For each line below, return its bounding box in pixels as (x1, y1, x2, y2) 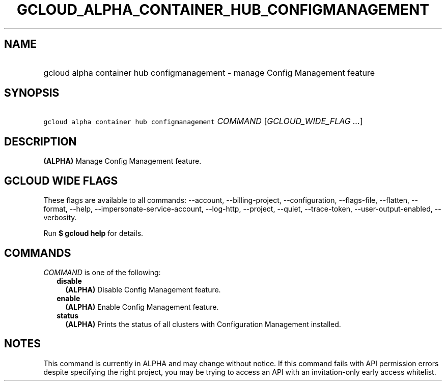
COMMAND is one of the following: (43, 268, 161, 277)
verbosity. (43, 213, 77, 222)
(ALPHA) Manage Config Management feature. (43, 157, 202, 166)
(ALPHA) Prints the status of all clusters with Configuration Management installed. (65, 319, 341, 329)
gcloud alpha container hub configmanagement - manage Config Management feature (43, 67, 375, 78)
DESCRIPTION (4, 135, 77, 148)
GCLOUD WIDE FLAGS (4, 174, 118, 187)
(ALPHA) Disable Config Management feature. (65, 285, 221, 294)
